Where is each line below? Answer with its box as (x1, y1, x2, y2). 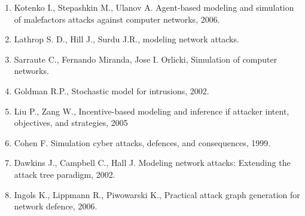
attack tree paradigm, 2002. (14, 168, 115, 180)
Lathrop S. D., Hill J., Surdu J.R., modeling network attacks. (14, 33, 239, 45)
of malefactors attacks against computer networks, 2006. (14, 13, 220, 25)
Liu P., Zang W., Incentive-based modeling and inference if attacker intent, (14, 104, 289, 117)
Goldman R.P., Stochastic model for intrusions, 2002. (14, 84, 209, 97)
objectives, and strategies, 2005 (14, 116, 128, 129)
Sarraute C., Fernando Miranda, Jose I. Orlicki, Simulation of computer (14, 53, 277, 65)
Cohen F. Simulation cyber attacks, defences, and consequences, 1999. (14, 136, 271, 149)
